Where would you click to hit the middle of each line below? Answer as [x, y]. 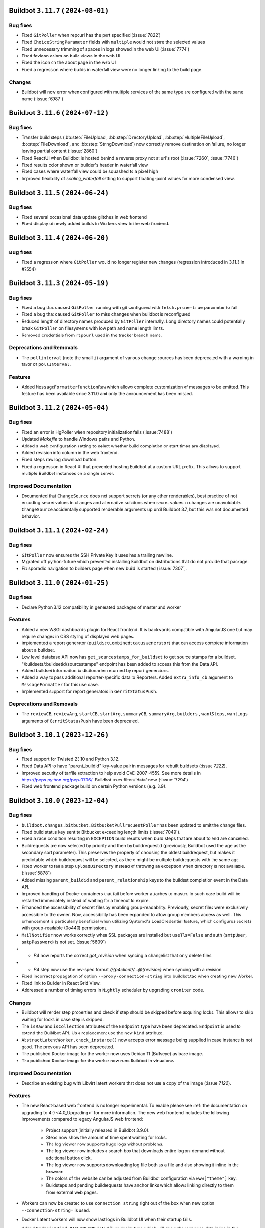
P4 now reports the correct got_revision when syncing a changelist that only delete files [122, 956]
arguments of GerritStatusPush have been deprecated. [80, 721]
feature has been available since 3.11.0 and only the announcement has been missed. [107, 393]
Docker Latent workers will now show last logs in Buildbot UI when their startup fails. [107, 1219]
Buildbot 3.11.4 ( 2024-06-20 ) [59, 238]
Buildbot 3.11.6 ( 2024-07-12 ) [59, 113]
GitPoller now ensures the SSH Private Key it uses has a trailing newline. [97, 555]
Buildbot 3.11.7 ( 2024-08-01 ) [59, 11]
